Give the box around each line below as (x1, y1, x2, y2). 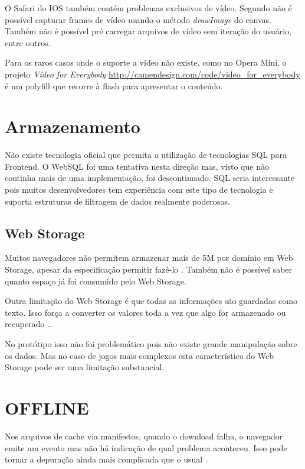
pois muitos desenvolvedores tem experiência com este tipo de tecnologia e (5, 183, 273, 196)
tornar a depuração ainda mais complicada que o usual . (5, 453, 208, 465)
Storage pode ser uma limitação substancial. (5, 361, 165, 373)
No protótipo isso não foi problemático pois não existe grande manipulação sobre (5, 338, 297, 350)
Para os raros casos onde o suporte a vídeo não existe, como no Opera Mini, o (5, 56, 287, 69)
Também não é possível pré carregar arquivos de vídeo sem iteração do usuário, (5, 25, 291, 37)
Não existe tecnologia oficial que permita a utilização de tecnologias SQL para (5, 148, 287, 161)
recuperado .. (5, 318, 52, 330)
